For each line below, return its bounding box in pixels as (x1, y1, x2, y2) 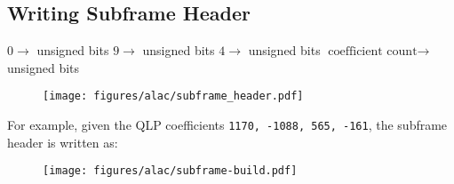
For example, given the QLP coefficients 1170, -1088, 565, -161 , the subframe (7, 116, 448, 134)
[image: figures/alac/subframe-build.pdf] (43, 164, 298, 178)
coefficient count (328, 45, 418, 59)
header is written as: (7, 132, 118, 151)
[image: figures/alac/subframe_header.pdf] (43, 90, 304, 103)
